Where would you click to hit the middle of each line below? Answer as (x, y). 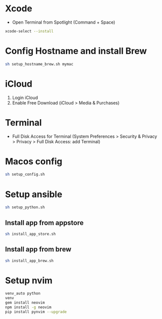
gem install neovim (25, 303)
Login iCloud (25, 97)
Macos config (34, 161)
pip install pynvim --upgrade (36, 312)
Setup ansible (34, 194)
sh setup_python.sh (25, 207)
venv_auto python (23, 293)
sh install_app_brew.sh (29, 261)
